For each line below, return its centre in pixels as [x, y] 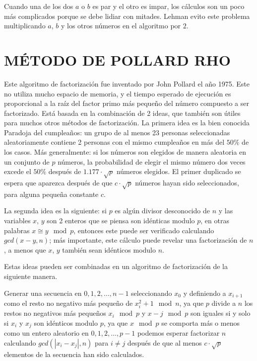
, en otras [215, 220]
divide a [224, 303]
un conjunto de [27, 161]
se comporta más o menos [200, 322]
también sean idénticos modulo [109, 249]
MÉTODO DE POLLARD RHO [117, 59]
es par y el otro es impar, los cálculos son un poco [168, 6]
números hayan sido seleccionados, [187, 183]
